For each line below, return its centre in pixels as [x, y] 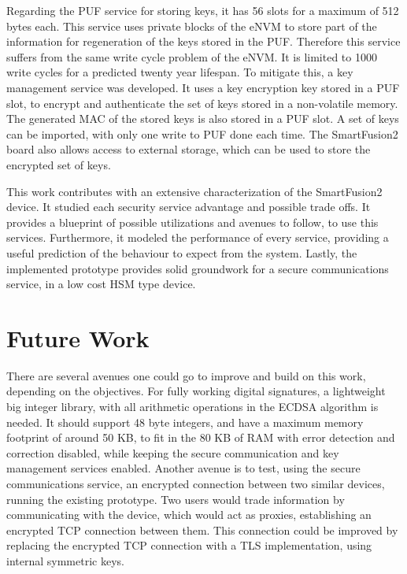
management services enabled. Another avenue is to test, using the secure [183, 468]
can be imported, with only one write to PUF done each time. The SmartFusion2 [202, 133]
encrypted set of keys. [59, 164]
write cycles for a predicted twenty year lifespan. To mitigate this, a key [180, 72]
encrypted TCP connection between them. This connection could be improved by [202, 530]
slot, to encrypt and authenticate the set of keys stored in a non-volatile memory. [202, 103]
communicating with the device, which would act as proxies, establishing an [189, 515]
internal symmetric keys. [65, 560]
